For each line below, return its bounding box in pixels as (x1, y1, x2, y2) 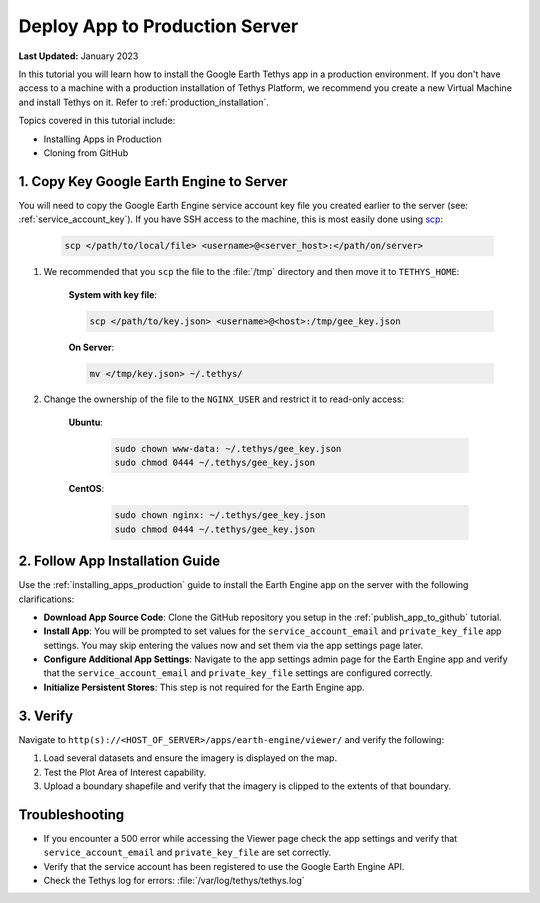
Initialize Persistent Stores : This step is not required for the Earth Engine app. (43, 681, 365, 693)
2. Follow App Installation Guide (18, 553, 220, 570)
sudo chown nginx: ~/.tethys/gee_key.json (114, 510, 326, 521)
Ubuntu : (68, 416, 104, 428)
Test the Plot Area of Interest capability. (43, 766, 207, 778)
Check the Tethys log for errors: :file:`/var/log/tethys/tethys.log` (43, 875, 305, 886)
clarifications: (18, 593, 75, 605)
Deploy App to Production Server (18, 15, 299, 37)
